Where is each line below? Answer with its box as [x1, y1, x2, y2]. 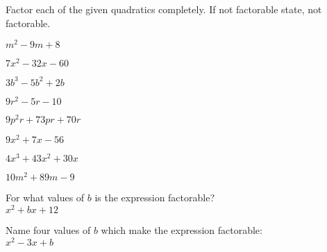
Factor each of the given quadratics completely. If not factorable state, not [6, 2, 322, 16]
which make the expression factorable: [101, 222, 262, 237]
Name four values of [6, 222, 91, 237]
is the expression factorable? [94, 190, 215, 205]
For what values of [6, 190, 85, 205]
